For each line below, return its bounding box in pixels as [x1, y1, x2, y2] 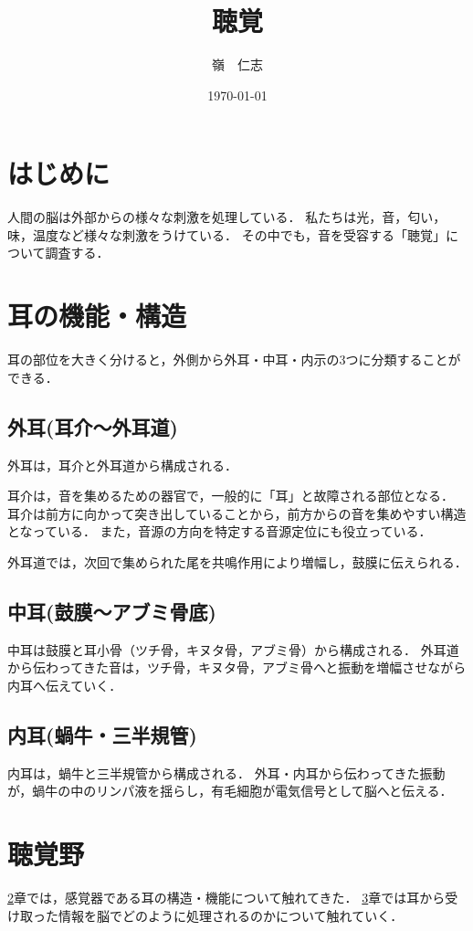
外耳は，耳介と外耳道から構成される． [7, 455, 237, 474]
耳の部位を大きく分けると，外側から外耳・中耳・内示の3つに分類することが [7, 350, 461, 369]
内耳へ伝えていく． [7, 675, 122, 694]
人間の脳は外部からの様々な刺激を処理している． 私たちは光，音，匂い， [7, 207, 447, 227]
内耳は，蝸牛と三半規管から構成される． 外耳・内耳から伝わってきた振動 [7, 763, 446, 782]
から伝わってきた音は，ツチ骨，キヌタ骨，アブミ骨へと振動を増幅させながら [7, 658, 467, 677]
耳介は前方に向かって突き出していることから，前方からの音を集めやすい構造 [7, 503, 467, 523]
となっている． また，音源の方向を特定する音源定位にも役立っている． [7, 522, 432, 541]
